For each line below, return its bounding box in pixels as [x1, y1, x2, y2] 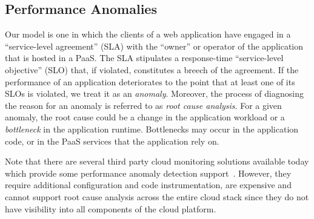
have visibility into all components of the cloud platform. [5, 202, 216, 215]
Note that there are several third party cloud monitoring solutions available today [5, 155, 309, 168]
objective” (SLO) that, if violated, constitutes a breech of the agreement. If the [5, 63, 299, 76]
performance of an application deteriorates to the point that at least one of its [5, 75, 295, 88]
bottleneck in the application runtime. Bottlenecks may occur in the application [5, 122, 299, 135]
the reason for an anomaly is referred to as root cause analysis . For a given [5, 99, 282, 111]
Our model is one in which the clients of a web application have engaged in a [5, 28, 291, 41]
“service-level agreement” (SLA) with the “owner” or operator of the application [5, 39, 304, 52]
